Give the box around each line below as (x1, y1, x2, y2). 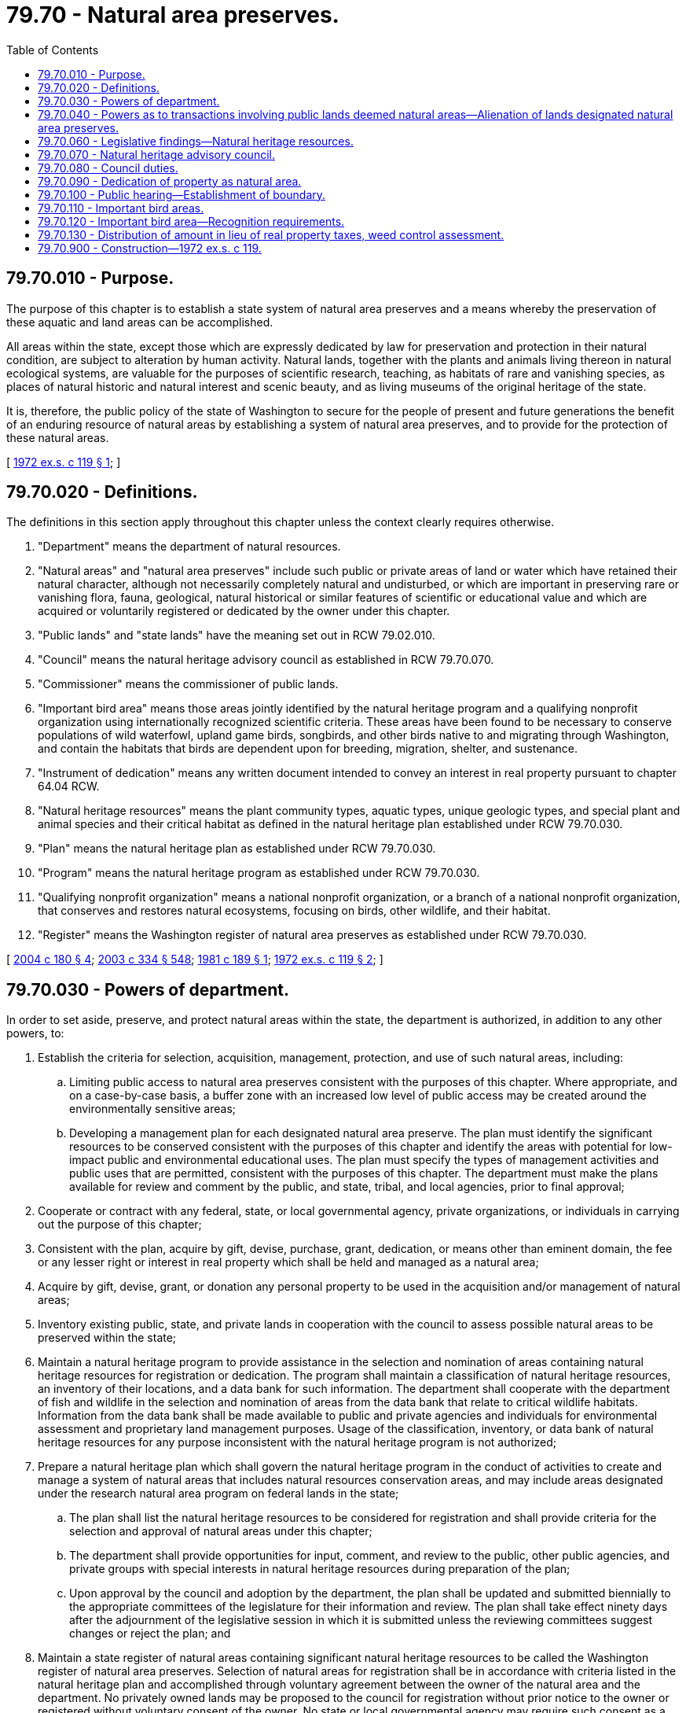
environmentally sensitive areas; (69, 1102, 236, 1116)
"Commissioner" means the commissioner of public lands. (38, 677, 339, 691)
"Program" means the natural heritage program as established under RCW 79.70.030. (38, 866, 480, 880)
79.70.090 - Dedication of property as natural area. (38, 174, 302, 188)
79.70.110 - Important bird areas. (38, 201, 204, 215)
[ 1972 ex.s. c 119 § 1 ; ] (6, 455, 121, 469)
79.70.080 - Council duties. (38, 160, 178, 175)
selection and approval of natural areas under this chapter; (69, 1524, 372, 1538)
